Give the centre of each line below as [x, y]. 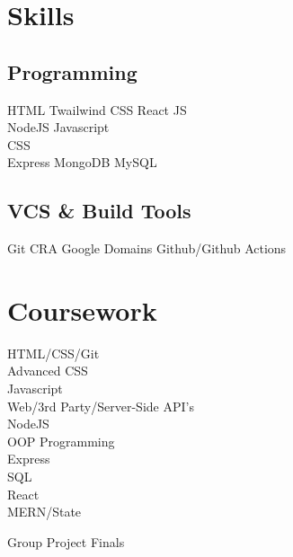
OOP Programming [61, 441]
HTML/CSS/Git [53, 353]
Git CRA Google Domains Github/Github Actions [147, 248]
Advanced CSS [48, 371]
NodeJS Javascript [58, 127]
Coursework [82, 309]
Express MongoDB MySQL [82, 162]
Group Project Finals [66, 541]
